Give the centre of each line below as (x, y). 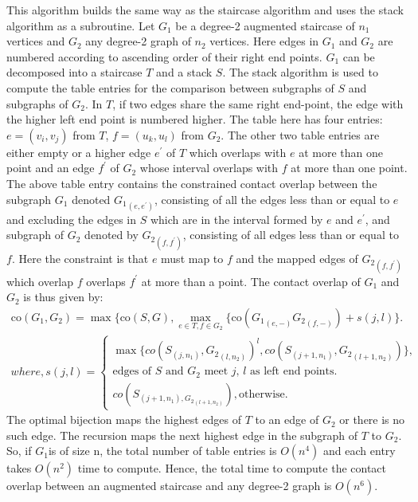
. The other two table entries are (300, 134)
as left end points (292, 372)
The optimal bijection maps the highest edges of (124, 420)
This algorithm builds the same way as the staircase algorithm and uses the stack (205, 10)
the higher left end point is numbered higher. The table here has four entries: (195, 119)
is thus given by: (63, 297)
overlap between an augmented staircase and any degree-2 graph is (169, 486)
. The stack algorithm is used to (300, 72)
